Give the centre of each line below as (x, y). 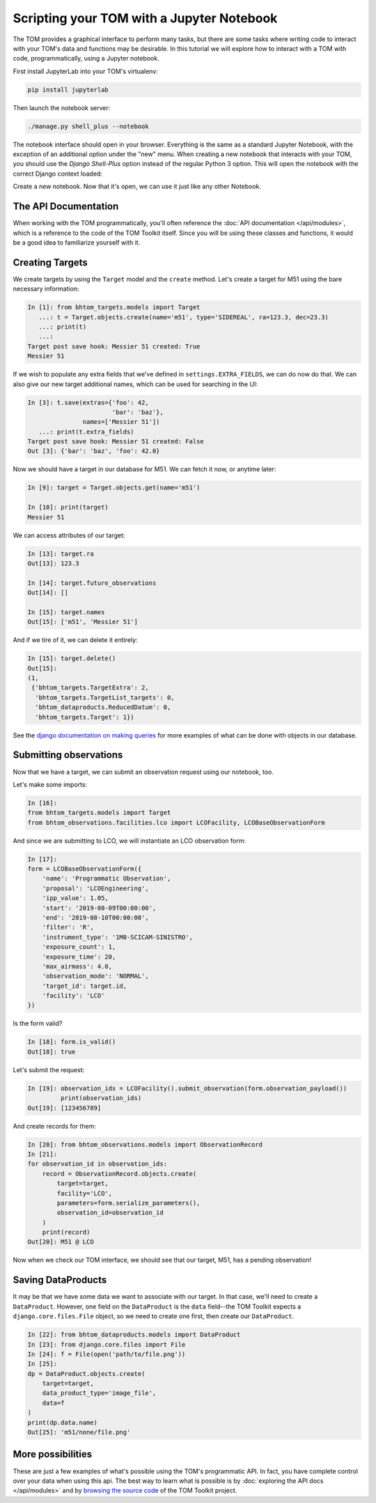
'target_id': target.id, (85, 986)
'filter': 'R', (68, 928)
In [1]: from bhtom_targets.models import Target (114, 307)
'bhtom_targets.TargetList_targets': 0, (105, 697)
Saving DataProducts (60, 1280)
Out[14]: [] (48, 593)
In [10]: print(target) (68, 508)
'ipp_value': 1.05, (76, 898)
